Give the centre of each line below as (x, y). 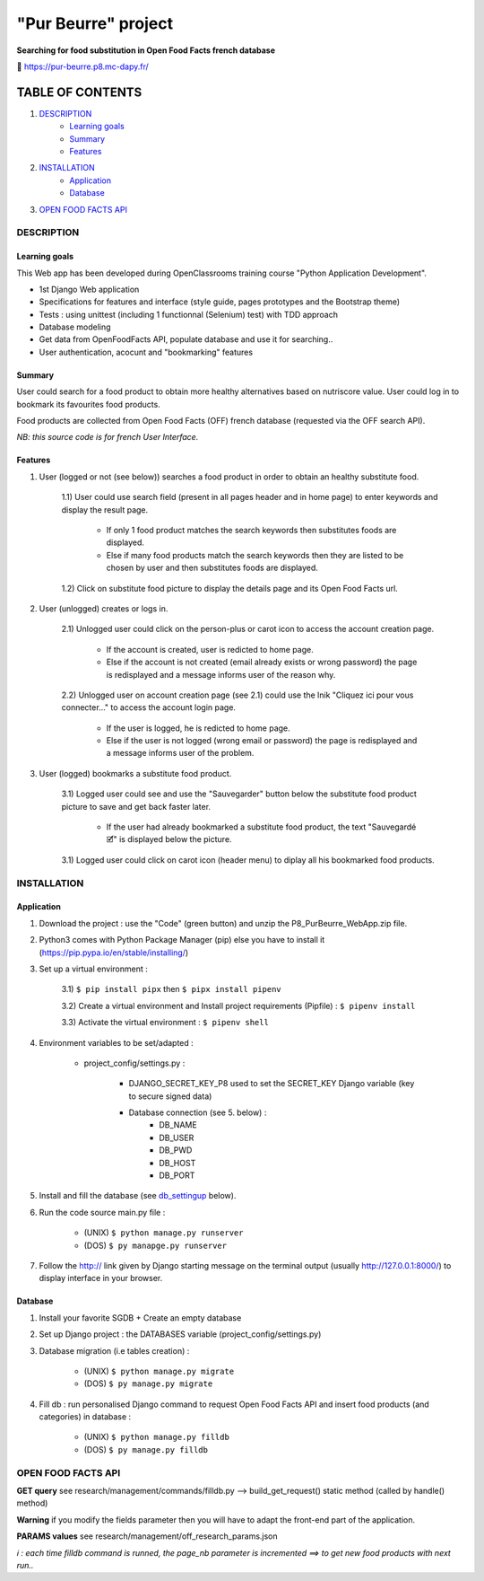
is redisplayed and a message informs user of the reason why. (221, 674)
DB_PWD (176, 1150)
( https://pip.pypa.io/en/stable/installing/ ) (114, 953)
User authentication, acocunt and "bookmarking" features (146, 352)
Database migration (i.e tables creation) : (114, 1350)
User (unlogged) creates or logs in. (104, 608)
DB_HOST (177, 1163)
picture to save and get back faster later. (136, 806)
